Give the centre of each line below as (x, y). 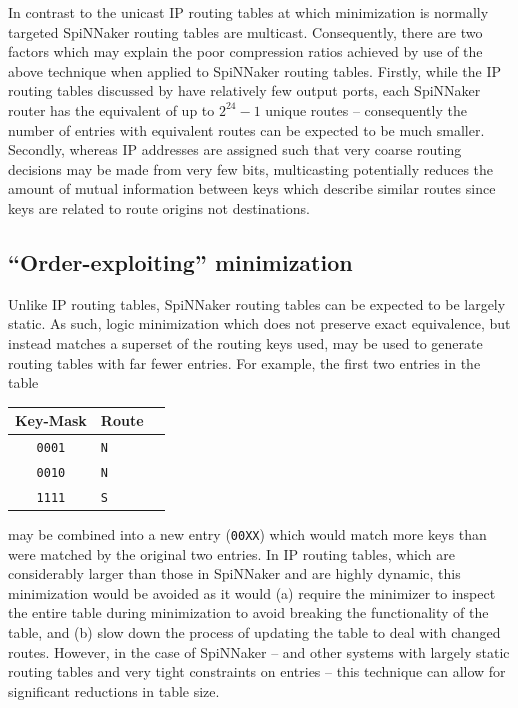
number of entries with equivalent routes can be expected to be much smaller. (246, 129)
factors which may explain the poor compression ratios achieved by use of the (245, 51)
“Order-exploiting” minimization (180, 261)
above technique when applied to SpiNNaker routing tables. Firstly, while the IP (255, 70)
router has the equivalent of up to (111, 109)
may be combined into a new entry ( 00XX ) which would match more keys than (247, 534)
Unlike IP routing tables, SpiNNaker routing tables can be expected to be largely (257, 303)
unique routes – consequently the (366, 109)
